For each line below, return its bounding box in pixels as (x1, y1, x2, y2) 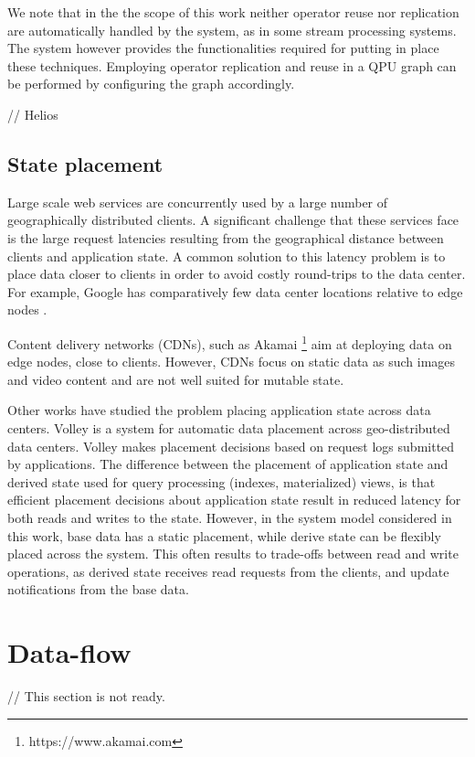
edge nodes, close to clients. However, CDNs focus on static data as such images (7, 352, 456, 371)
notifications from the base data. (7, 580, 189, 599)
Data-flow (7, 634, 132, 671)
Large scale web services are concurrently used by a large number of (7, 192, 388, 211)
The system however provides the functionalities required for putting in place (7, 38, 439, 58)
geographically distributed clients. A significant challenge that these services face (7, 210, 459, 229)
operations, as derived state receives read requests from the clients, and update (7, 561, 449, 581)
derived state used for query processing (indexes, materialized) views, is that (7, 472, 436, 491)
